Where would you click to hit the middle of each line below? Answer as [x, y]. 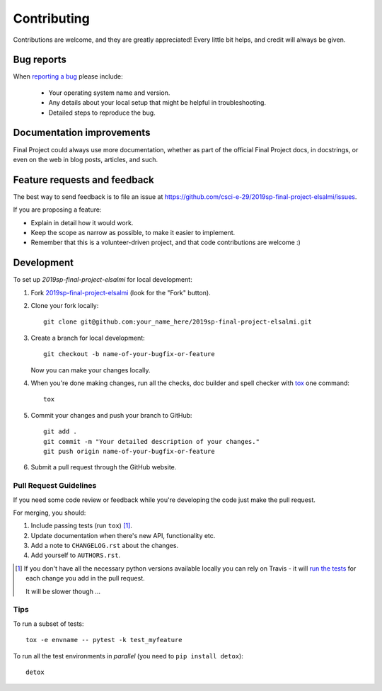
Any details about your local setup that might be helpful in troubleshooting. [157, 103]
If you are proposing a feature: [57, 210]
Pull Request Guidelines [55, 486]
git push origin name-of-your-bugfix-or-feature [129, 451]
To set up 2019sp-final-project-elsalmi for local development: [103, 280]
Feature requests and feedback [84, 179]
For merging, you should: [50, 513]
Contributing [51, 18]
